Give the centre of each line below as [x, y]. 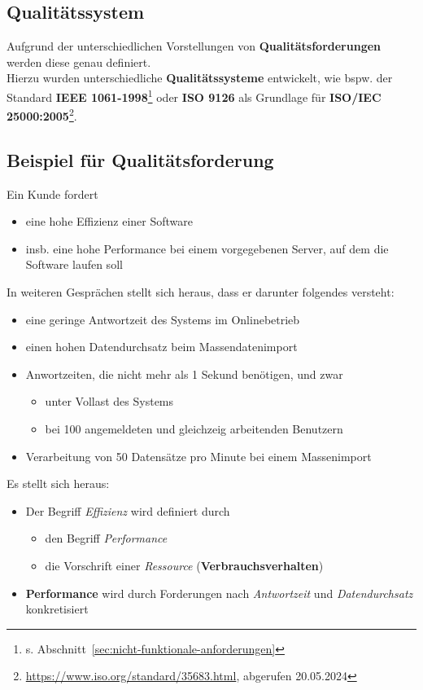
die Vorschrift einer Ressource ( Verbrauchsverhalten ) [184, 565]
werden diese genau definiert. [79, 62]
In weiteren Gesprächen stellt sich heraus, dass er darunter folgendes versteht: [201, 292]
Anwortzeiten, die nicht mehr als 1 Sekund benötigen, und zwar [184, 374]
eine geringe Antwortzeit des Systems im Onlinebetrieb [163, 319]
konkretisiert [57, 609]
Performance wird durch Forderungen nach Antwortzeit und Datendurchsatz [219, 593]
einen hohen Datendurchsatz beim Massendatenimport [161, 347]
